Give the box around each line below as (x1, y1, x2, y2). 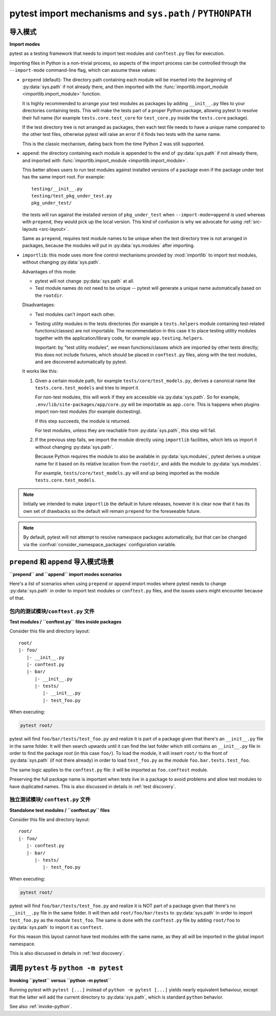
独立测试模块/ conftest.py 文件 (9, 796, 91, 803)
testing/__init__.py (31, 186, 83, 192)
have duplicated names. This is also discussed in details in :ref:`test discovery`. (9, 783, 176, 789)
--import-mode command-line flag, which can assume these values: (9, 67, 157, 73)
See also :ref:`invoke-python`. (9, 1003, 73, 1010)
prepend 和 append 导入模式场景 (9, 557, 114, 566)
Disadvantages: (22, 302, 55, 308)
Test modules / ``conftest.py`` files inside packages (9, 619, 122, 625)
